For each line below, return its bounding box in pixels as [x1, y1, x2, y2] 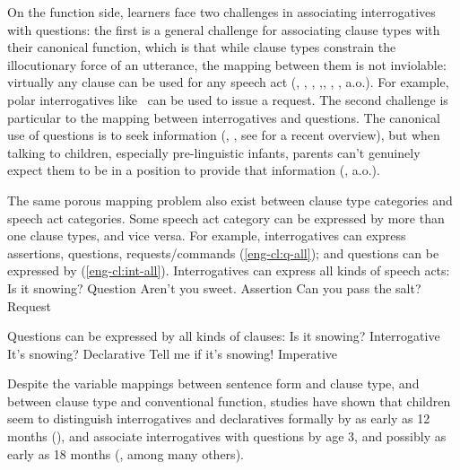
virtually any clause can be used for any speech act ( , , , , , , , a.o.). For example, [7, 73, 449, 91]
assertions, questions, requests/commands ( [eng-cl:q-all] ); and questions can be [7, 243, 439, 262]
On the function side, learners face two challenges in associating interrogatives [7, 3, 436, 21]
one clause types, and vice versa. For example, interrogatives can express [7, 226, 406, 245]
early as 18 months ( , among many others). [7, 444, 244, 463]
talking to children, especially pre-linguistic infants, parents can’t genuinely [7, 143, 421, 161]
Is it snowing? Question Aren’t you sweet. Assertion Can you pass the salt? [7, 278, 421, 297]
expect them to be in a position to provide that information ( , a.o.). [7, 161, 380, 179]
